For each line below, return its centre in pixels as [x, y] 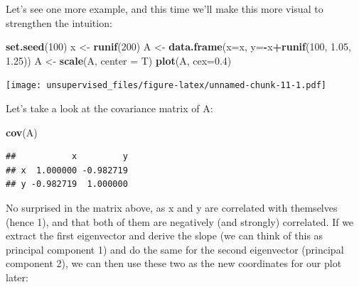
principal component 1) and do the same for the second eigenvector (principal [175, 249]
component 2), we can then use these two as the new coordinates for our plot [174, 263]
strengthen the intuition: [59, 22]
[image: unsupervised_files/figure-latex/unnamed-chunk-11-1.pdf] [166, 86]
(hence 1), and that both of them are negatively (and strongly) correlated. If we [180, 221]
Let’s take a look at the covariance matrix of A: [109, 108]
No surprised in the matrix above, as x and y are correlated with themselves [172, 207]
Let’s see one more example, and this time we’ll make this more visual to [165, 9]
